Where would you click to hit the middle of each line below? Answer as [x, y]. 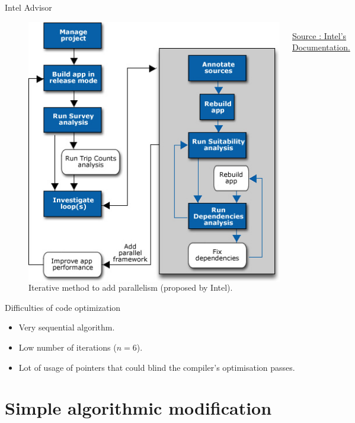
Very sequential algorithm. [67, 327]
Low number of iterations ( [68, 347]
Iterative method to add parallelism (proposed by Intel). [131, 287]
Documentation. [321, 47]
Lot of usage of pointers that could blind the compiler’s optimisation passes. [157, 367]
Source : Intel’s [319, 35]
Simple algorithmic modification [138, 408]
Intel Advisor [28, 7]
